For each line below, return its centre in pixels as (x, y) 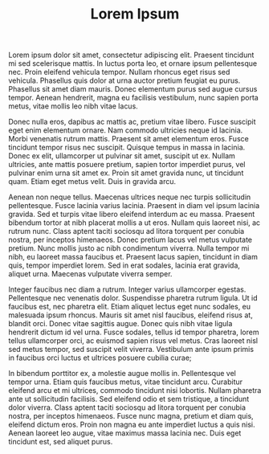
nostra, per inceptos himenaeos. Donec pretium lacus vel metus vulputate (130, 240)
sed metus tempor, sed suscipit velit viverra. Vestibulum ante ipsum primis (131, 350)
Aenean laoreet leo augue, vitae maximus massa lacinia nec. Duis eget (125, 433)
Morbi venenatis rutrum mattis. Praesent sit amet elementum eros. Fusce (128, 139)
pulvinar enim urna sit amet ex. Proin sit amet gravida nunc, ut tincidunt (126, 173)
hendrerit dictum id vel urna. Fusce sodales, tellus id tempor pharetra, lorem (134, 332)
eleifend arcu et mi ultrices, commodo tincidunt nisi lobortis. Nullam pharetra (135, 391)
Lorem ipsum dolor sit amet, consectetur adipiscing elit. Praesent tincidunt (131, 55)
